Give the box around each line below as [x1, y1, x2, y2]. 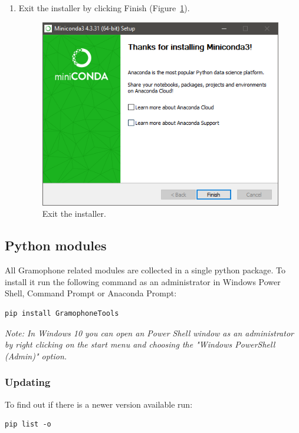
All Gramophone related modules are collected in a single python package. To [5, 264, 285, 276]
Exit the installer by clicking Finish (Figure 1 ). [18, 2, 190, 14]
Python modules [5, 236, 107, 254]
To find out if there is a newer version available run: [5, 398, 193, 410]
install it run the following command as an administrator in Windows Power [5, 275, 281, 287]
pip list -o [5, 420, 51, 429]
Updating [5, 375, 51, 389]
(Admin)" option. [5, 349, 67, 362]
